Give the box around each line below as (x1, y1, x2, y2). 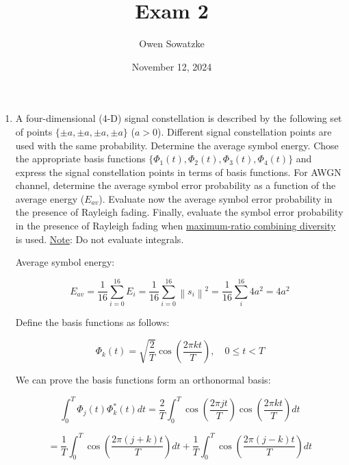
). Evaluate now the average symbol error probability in (99, 191, 333, 205)
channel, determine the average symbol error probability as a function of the (15, 178, 336, 192)
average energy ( (15, 191, 85, 205)
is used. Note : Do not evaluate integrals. (15, 231, 184, 246)
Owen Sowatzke (139, 36, 205, 51)
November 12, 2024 (131, 59, 212, 73)
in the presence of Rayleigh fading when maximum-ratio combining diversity (15, 218, 336, 233)
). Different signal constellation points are (157, 124, 332, 138)
